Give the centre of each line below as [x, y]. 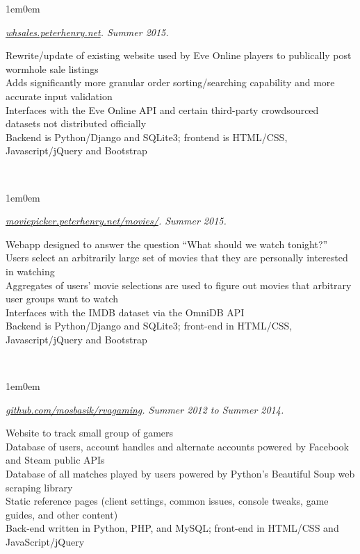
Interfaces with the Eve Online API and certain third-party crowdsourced [162, 109]
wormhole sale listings [52, 68]
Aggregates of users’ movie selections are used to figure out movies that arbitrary [179, 285]
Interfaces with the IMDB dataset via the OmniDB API [125, 312]
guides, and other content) [62, 514]
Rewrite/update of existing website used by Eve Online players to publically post [179, 55]
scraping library [39, 487]
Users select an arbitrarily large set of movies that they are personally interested [177, 258]
